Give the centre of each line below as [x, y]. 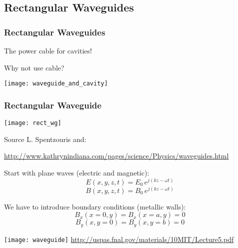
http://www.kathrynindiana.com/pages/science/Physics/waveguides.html [116, 156]
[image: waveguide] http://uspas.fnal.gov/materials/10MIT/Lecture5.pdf [119, 239]
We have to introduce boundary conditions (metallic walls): [95, 206]
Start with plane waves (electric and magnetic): [77, 172]
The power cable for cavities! [48, 50]
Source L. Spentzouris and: [45, 139]
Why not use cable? [34, 67]
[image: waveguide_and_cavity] [56, 84]
